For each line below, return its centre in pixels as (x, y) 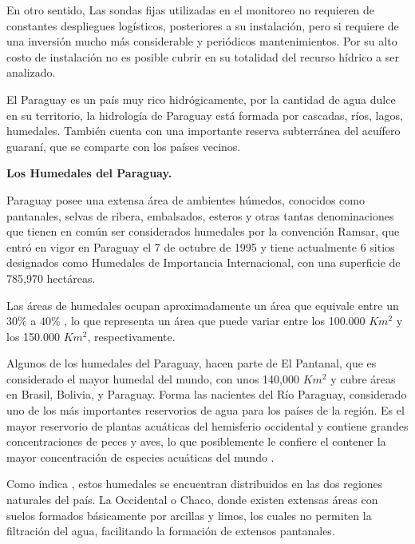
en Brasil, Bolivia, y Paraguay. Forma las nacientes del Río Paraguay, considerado (207, 394)
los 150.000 (33, 336)
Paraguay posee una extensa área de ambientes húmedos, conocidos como (186, 199)
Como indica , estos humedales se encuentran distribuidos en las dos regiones (195, 484)
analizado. (31, 72)
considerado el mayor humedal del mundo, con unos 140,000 (153, 378)
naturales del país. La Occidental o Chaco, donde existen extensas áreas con (192, 500)
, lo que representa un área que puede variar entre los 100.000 (215, 321)
